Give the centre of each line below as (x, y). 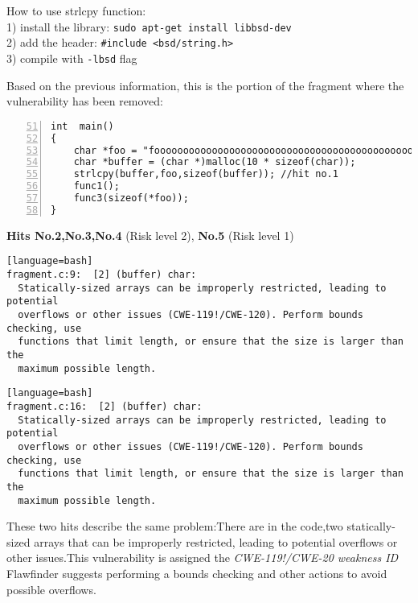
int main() (82, 126)
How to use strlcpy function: (76, 10)
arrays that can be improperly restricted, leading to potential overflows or (216, 541)
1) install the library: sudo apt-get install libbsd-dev (149, 26)
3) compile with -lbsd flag (72, 58)
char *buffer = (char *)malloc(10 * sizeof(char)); (215, 162)
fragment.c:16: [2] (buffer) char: (104, 406)
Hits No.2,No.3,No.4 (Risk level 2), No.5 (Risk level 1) (150, 235)
